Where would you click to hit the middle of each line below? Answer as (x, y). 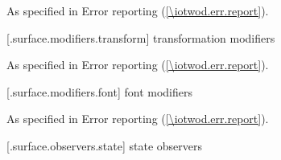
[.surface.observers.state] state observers (104, 145)
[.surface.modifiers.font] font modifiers (100, 91)
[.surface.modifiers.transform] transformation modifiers (141, 37)
